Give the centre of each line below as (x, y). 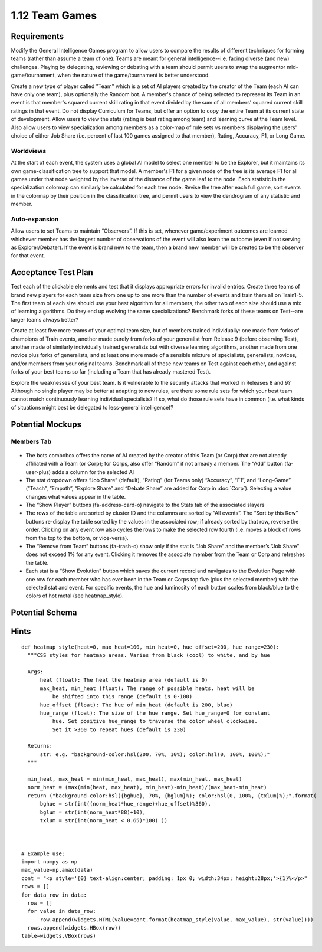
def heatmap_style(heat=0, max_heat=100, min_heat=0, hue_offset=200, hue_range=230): (150, 647)
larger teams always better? (45, 319)
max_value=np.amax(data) (57, 870)
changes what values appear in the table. (76, 496)
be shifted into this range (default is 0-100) (122, 697)
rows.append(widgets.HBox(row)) (74, 928)
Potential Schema (44, 613)
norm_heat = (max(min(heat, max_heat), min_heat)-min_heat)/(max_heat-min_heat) (147, 787)
